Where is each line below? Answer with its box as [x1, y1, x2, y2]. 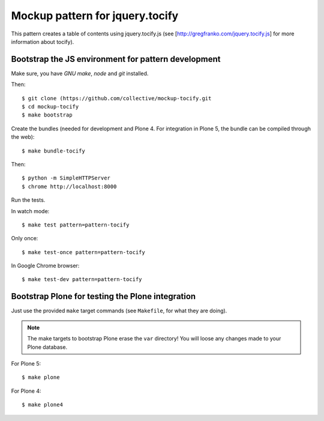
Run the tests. [11, 196, 46, 204]
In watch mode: [11, 207, 50, 214]
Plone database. [27, 343, 68, 351]
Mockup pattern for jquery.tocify [11, 9, 179, 22]
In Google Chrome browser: [11, 262, 80, 270]
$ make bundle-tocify [22, 147, 85, 154]
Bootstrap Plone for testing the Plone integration [11, 291, 196, 301]
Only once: [11, 235, 38, 242]
